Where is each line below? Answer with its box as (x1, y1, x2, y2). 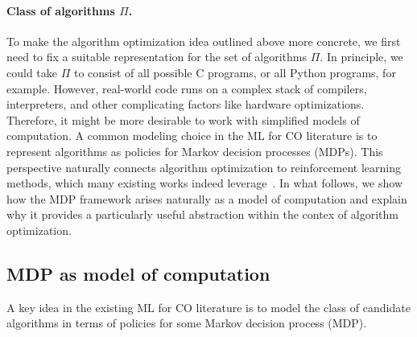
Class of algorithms (6, 2, 115, 18)
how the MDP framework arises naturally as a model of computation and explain (6, 190, 407, 207)
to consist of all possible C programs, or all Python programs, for (73, 64, 396, 80)
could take (6, 64, 57, 80)
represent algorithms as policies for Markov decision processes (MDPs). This (6, 142, 383, 159)
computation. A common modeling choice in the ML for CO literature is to (6, 127, 378, 144)
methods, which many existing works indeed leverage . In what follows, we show (6, 175, 403, 191)
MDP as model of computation (6, 261, 270, 286)
